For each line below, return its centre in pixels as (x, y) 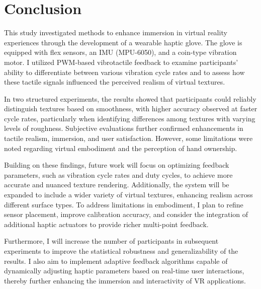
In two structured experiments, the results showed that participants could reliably (130, 98)
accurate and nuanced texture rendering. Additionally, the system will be (117, 185)
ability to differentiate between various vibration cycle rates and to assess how (124, 72)
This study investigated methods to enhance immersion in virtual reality (116, 32)
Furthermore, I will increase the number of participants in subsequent (111, 241)
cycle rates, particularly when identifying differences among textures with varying (130, 118)
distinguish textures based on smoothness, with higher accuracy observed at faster (131, 109)
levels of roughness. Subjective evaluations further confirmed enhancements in (124, 128)
